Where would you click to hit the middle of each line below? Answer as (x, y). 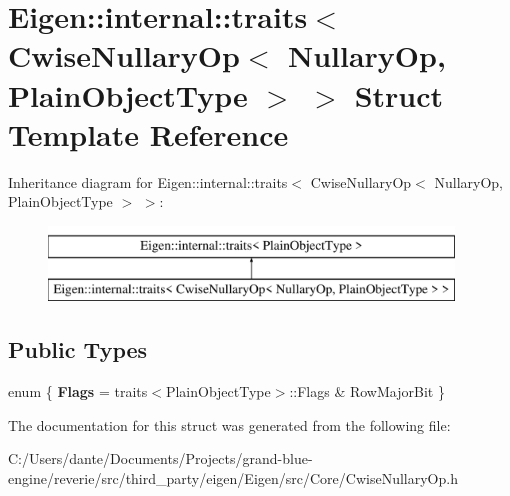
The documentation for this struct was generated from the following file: (229, 424)
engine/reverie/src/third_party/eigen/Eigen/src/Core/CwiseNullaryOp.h (233, 478)
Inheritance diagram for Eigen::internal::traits (148, 181)
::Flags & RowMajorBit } (367, 391)
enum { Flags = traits (78, 391)
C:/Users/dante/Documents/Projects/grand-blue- (160, 458)
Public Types (78, 349)
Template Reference (148, 133)
